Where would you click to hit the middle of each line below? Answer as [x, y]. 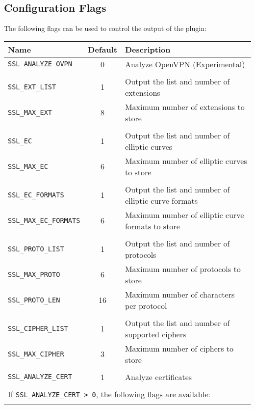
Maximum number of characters [180, 294]
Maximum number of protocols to [183, 269]
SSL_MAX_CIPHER [36, 354]
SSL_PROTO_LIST [36, 249]
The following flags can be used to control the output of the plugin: [105, 28]
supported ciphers [155, 334]
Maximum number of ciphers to [179, 348]
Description [148, 49]
